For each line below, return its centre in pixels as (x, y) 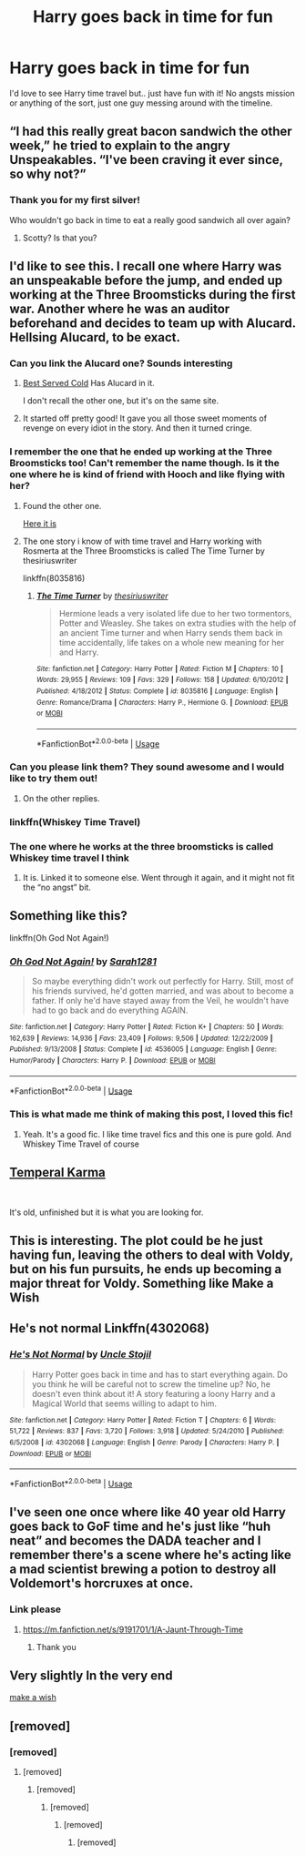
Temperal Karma (58, 1173)
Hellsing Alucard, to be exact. (95, 337)
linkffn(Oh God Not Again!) (59, 938)
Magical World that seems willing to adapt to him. (124, 1403)
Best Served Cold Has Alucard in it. (88, 383)
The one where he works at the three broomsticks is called (142, 846)
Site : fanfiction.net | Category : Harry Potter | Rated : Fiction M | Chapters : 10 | (160, 668)
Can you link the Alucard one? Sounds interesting (121, 363)
